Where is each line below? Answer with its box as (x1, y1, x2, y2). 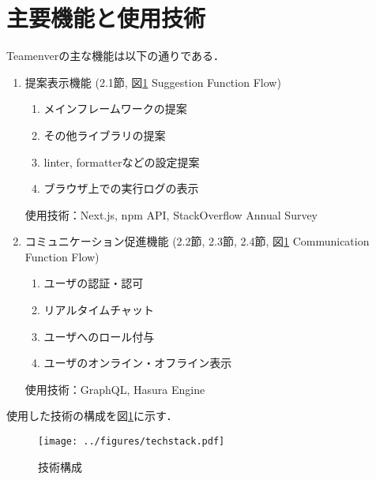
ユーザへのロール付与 (43, 328, 155, 344)
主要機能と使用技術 (6, 2, 206, 34)
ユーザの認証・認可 (43, 275, 144, 291)
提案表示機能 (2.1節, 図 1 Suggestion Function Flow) (24, 73, 281, 90)
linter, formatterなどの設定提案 (43, 153, 200, 170)
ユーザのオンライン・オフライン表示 (43, 354, 232, 371)
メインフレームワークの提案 (43, 100, 187, 117)
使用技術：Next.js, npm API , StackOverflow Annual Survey (24, 206, 318, 223)
